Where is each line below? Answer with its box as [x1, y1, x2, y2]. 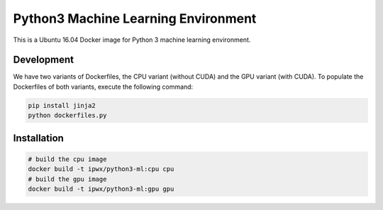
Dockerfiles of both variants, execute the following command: [13, 82, 194, 91]
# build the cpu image [28, 155, 107, 163]
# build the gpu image [28, 175, 107, 183]
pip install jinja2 [28, 101, 96, 109]
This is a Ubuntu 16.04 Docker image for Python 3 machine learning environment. [13, 35, 251, 44]
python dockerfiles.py [28, 111, 107, 120]
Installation [13, 132, 64, 144]
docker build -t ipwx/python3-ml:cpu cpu [28, 165, 174, 173]
